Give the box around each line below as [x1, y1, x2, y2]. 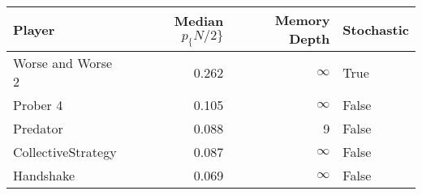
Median [174, 11, 224, 30]
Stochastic [342, 19, 409, 39]
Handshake [13, 166, 75, 184]
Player [13, 19, 55, 39]
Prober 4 [13, 95, 63, 114]
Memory [274, 11, 330, 29]
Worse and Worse [13, 53, 113, 72]
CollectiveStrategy [13, 142, 117, 161]
